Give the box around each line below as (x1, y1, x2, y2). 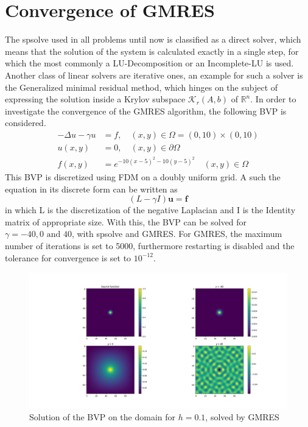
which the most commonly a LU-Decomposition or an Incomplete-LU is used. (5, 57, 294, 69)
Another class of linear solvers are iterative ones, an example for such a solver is (5, 68, 303, 81)
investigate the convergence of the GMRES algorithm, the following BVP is (5, 104, 287, 117)
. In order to (250, 93, 296, 105)
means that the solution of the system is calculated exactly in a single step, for (5, 44, 299, 57)
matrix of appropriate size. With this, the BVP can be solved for (5, 215, 247, 228)
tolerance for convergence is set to (5, 251, 131, 264)
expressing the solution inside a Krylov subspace (5, 93, 186, 105)
